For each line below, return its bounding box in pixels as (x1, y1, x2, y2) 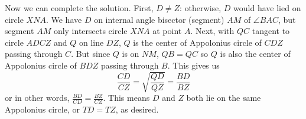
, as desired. (115, 103, 159, 115)
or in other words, (5, 91, 70, 104)
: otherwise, (180, 2, 222, 13)
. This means (103, 91, 150, 104)
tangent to (252, 25, 290, 37)
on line (79, 36, 104, 48)
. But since (71, 47, 110, 60)
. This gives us (167, 59, 220, 71)
